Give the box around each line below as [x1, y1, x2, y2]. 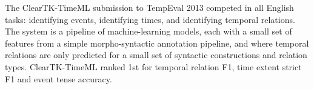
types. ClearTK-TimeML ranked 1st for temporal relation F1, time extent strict [5, 60, 302, 73]
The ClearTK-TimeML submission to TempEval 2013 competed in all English [5, 1, 294, 13]
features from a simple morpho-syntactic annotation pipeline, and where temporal [5, 36, 309, 49]
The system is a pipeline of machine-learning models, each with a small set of [5, 25, 292, 38]
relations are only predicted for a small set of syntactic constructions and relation [5, 48, 307, 61]
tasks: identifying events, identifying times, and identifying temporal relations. [5, 13, 295, 25]
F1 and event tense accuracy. [5, 72, 112, 85]
